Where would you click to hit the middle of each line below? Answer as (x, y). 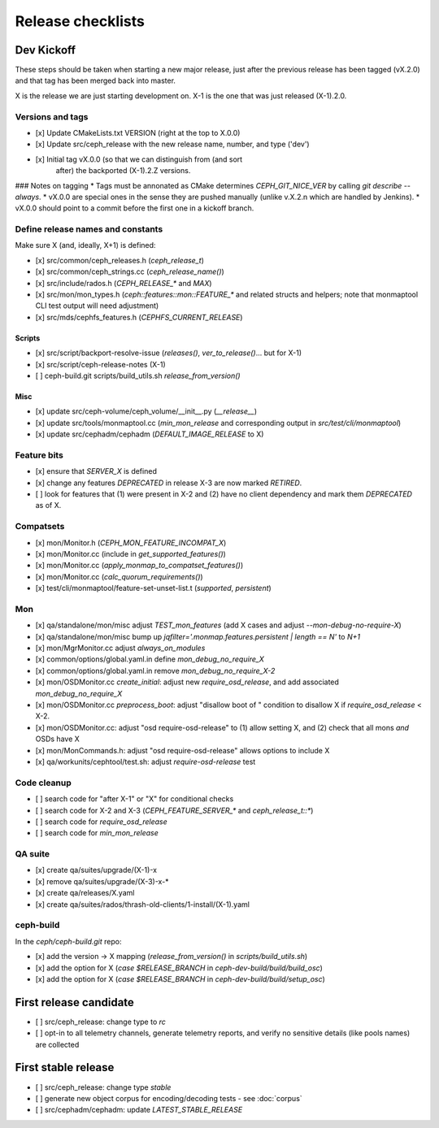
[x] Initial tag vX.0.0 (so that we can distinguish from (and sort (139, 159)
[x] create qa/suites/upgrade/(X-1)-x (96, 870)
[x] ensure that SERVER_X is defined (96, 471)
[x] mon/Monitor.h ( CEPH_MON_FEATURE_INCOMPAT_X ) (131, 542)
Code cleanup (43, 783)
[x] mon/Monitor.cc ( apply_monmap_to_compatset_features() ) (139, 566)
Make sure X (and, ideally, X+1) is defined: (85, 245)
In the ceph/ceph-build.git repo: (68, 941)
